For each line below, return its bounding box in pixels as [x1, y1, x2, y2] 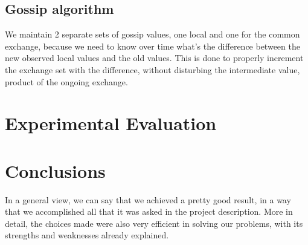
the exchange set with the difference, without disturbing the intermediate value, [5, 63, 300, 76]
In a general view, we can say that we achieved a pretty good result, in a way [5, 193, 291, 206]
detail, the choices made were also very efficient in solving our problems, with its [5, 217, 303, 229]
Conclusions [5, 158, 106, 183]
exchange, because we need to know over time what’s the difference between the [5, 39, 300, 52]
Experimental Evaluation [5, 111, 217, 136]
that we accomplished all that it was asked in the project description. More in [5, 205, 293, 218]
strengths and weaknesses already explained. [5, 229, 169, 241]
